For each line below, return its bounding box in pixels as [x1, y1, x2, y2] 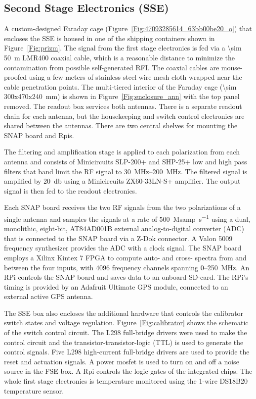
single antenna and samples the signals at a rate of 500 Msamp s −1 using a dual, [4, 212, 251, 224]
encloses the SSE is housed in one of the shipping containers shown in [4, 33, 215, 43]
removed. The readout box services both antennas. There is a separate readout [4, 100, 242, 111]
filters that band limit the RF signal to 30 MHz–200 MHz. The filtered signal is [4, 166, 247, 176]
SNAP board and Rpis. [4, 130, 74, 140]
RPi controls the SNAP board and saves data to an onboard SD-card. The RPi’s [4, 272, 248, 282]
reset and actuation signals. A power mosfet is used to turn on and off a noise [4, 356, 239, 366]
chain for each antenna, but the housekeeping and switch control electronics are [4, 110, 245, 121]
